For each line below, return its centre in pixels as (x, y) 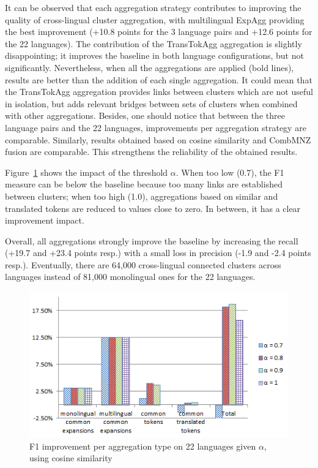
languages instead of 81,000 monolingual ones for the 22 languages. (130, 277)
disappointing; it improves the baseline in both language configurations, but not (154, 55)
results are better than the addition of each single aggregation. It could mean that (159, 79)
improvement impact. (45, 220)
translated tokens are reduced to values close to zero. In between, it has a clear (153, 208)
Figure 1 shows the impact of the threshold (87, 172)
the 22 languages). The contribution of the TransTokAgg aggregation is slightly (153, 43)
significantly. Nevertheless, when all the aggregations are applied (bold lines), (150, 67)
